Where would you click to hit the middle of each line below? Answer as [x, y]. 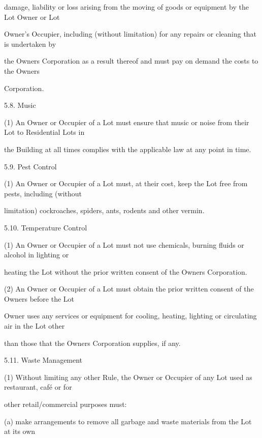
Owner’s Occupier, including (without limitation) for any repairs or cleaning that [130, 34]
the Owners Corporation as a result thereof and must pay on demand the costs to [131, 61]
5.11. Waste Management [43, 360]
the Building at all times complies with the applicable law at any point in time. [128, 149]
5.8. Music [20, 105]
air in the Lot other [35, 326]
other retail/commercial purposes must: [65, 404]
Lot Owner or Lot [32, 17]
